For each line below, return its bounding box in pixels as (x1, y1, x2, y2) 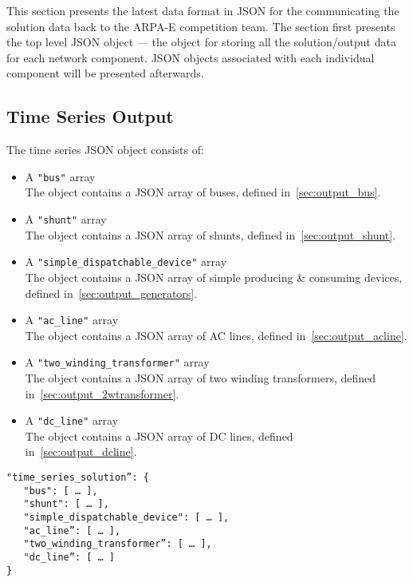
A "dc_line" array (25, 412, 119, 429)
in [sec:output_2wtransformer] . (25, 385, 179, 402)
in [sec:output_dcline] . (25, 443, 137, 460)
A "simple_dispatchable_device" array (25, 253, 227, 270)
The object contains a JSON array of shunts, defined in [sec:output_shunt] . (25, 226, 396, 243)
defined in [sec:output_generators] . (25, 284, 198, 301)
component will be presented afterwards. (6, 65, 204, 81)
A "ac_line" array (25, 311, 119, 328)
